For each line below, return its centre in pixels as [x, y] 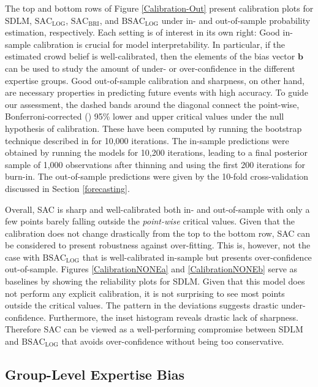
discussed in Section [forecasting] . [67, 188]
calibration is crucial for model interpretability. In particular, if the [159, 44]
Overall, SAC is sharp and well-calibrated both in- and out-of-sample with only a [157, 209]
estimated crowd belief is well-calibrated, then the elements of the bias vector [150, 56]
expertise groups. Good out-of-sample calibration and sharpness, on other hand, [155, 80]
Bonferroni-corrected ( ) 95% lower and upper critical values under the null [145, 116]
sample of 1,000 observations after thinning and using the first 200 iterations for [155, 164]
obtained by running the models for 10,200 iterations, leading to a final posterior [156, 152]
